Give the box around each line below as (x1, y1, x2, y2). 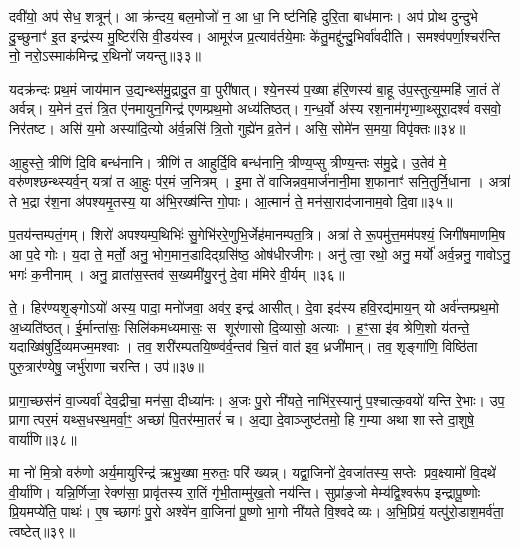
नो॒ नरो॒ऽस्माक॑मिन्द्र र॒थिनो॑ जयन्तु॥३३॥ (9, 45, 202, 66)
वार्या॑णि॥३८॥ (9, 428, 77, 449)
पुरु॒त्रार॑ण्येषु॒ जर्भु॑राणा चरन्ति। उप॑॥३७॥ (9, 355, 204, 376)
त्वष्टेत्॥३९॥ (9, 521, 75, 542)
